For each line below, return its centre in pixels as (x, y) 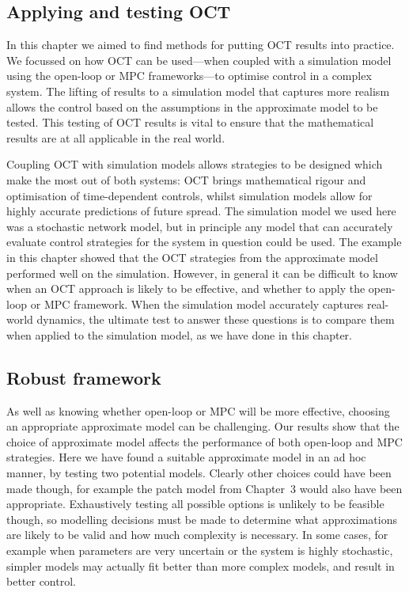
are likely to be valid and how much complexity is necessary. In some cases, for (197, 535)
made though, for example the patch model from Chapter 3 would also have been (204, 488)
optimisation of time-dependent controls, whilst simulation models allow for (189, 195)
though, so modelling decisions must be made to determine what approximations (202, 519)
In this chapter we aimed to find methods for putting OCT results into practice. (201, 45)
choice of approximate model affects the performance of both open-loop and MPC (204, 441)
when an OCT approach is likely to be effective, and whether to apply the (186, 288)
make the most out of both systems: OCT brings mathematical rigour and (186, 179)
